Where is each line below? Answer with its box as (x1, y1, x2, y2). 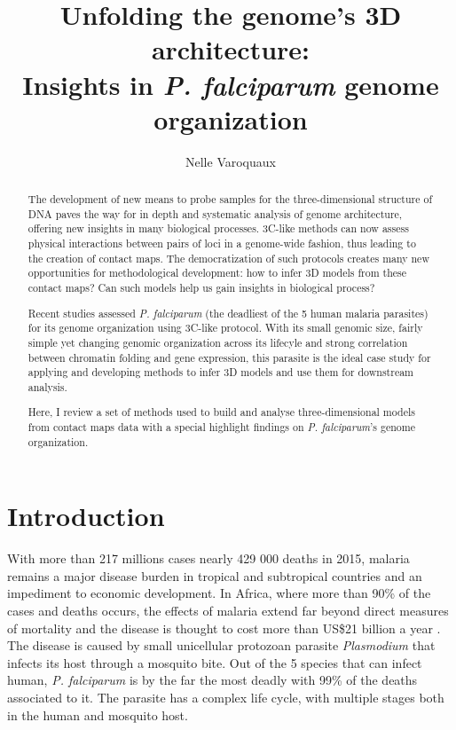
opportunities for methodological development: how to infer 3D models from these (28, 265, 407, 280)
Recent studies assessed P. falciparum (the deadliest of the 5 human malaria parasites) (28, 305, 428, 320)
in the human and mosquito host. (7, 705, 188, 724)
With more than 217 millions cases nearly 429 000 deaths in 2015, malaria (7, 549, 410, 568)
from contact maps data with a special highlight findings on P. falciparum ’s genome (28, 420, 415, 435)
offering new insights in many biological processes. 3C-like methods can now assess (28, 221, 409, 236)
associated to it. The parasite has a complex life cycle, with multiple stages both (7, 688, 444, 707)
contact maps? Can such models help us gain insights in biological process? (28, 280, 375, 295)
